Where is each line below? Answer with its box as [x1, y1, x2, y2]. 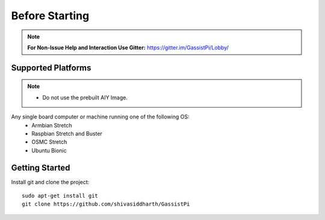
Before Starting [11, 9, 90, 22]
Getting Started [11, 162, 70, 173]
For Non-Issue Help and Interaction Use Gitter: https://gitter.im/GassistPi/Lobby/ [27, 44, 229, 51]
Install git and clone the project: [11, 178, 90, 186]
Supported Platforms [11, 63, 91, 73]
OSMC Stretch [31, 138, 67, 145]
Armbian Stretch [31, 121, 72, 129]
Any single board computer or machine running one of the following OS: [11, 113, 190, 120]
